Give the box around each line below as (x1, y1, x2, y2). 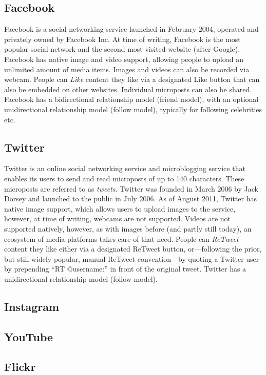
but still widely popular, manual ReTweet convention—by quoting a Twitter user (4, 253, 259, 264)
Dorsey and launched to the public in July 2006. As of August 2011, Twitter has (4, 193, 257, 204)
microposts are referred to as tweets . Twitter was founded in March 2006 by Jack (4, 183, 258, 194)
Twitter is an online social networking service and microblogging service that (4, 163, 245, 174)
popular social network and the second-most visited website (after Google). (4, 44, 240, 54)
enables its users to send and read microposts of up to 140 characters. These (4, 173, 244, 183)
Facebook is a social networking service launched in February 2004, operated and (4, 24, 259, 34)
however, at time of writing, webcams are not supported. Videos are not (4, 213, 231, 224)
